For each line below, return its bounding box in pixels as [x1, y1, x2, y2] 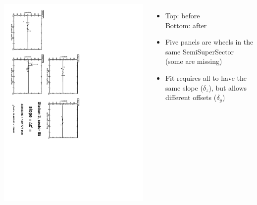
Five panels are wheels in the [165, 37, 254, 47]
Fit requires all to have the [165, 72, 247, 83]
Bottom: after [165, 20, 207, 30]
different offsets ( [165, 92, 217, 102]
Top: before [165, 10, 200, 20]
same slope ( [165, 82, 203, 93]
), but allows [208, 82, 247, 93]
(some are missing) [165, 56, 222, 66]
